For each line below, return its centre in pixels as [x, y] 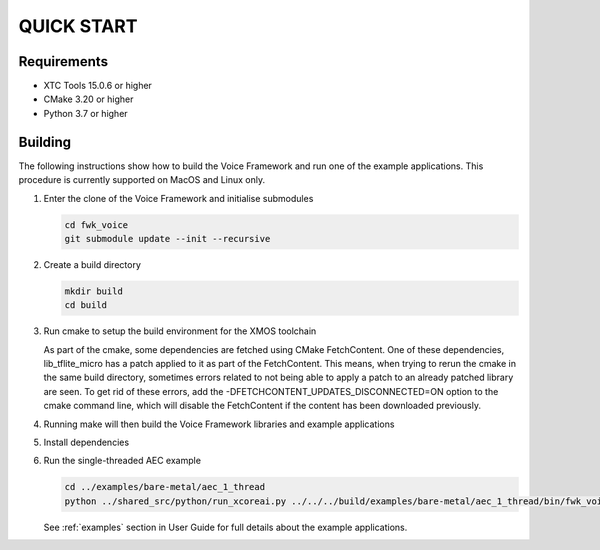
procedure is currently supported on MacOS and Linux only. [141, 180]
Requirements [63, 61]
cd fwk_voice [96, 224]
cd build [86, 305]
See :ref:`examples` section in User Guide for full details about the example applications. [225, 527]
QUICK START [78, 26]
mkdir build [94, 291]
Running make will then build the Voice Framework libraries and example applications [219, 424]
